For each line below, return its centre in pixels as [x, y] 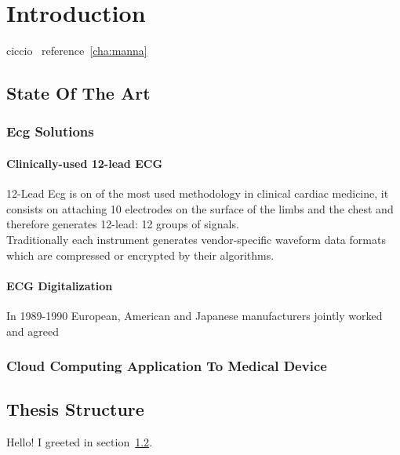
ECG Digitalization [60, 285]
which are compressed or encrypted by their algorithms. [140, 255]
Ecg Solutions [50, 131]
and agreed [33, 331]
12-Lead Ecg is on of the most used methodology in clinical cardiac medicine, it [198, 193]
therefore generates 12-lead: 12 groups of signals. [123, 224]
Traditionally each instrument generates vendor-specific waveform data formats [196, 239]
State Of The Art [78, 93]
